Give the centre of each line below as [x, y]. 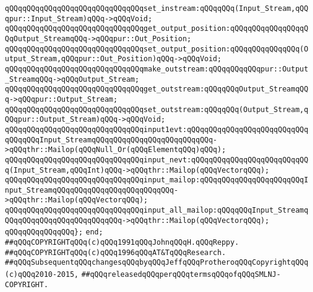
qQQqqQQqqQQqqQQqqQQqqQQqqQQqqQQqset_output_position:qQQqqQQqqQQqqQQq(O [157, 49]
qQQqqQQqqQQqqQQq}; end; [54, 232]
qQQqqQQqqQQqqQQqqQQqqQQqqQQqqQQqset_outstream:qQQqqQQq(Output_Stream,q [157, 109]
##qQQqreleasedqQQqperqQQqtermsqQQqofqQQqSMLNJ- [181, 275]
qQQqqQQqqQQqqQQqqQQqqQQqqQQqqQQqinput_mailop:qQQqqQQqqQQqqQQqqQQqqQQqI [157, 180]
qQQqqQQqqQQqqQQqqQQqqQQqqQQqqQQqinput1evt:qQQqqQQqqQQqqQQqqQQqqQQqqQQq [157, 129]
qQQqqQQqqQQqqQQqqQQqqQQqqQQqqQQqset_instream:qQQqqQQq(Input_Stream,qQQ [157, 8]
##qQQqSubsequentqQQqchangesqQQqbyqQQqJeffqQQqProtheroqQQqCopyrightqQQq [157, 263]
